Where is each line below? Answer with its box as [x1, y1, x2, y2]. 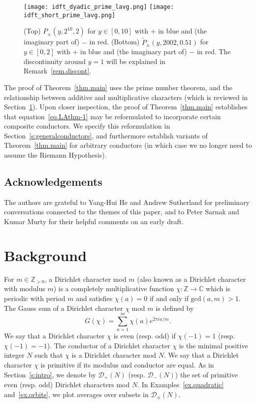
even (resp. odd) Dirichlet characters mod [4, 379, 130, 390]
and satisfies [76, 293, 113, 303]
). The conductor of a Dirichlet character [47, 340, 170, 350]
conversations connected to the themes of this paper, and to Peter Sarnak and [4, 206, 239, 217]
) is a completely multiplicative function [53, 283, 174, 294]
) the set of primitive [175, 369, 238, 379]
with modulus [4, 283, 45, 294]
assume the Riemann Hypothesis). [4, 150, 107, 160]
